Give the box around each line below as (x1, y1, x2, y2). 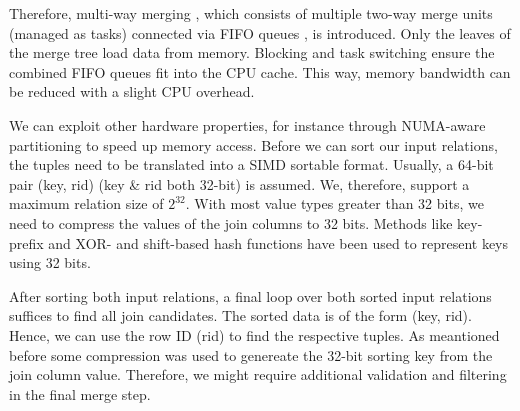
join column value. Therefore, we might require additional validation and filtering (9, 364, 507, 385)
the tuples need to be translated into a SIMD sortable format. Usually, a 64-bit (9, 154, 494, 175)
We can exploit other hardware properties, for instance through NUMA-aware (9, 114, 486, 135)
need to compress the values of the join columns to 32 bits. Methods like (9, 212, 453, 233)
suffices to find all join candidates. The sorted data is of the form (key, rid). (9, 305, 472, 326)
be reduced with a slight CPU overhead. (9, 81, 255, 102)
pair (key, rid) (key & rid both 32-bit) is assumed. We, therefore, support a (9, 173, 470, 194)
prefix (9, 232, 44, 253)
